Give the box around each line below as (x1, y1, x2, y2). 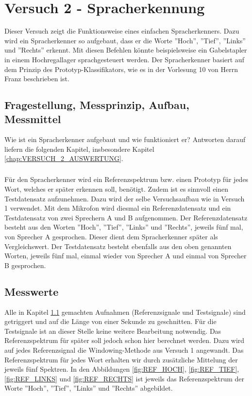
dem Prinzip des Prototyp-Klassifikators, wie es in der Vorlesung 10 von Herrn (4, 64, 238, 74)
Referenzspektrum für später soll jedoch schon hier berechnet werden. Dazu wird (4, 335, 245, 345)
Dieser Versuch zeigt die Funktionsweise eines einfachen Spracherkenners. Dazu (4, 26, 239, 36)
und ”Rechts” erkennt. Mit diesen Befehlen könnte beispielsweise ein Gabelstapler (4, 45, 247, 55)
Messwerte (4, 284, 59, 299)
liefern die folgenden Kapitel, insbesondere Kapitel (4, 144, 154, 154)
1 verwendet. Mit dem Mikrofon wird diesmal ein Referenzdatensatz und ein (4, 203, 231, 213)
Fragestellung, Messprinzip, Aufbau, (4, 97, 189, 112)
